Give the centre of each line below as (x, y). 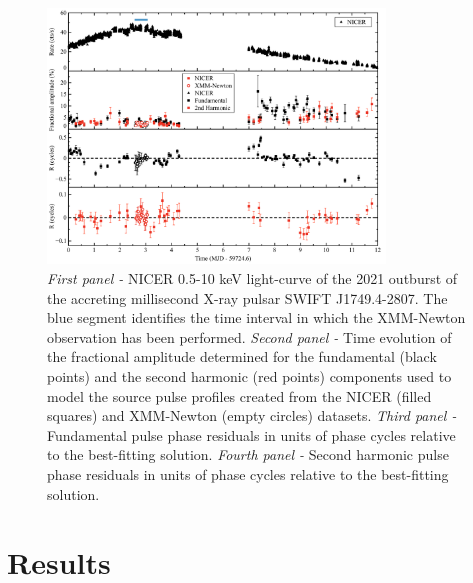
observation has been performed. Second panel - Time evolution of (249, 336)
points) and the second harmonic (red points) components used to (249, 375)
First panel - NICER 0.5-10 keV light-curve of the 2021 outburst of (252, 277)
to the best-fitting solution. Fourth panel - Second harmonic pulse (248, 454)
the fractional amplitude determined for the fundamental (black (242, 356)
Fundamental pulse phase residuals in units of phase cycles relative (251, 434)
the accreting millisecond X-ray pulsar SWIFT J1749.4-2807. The (247, 297)
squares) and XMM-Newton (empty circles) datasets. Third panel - (252, 415)
